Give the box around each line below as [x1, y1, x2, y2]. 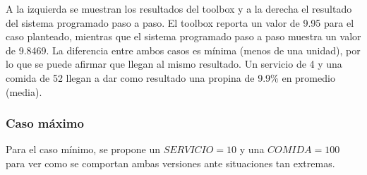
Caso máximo [6, 114, 84, 132]
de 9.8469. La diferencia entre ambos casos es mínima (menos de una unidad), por [6, 42, 361, 57]
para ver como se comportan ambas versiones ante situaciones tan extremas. [6, 155, 335, 170]
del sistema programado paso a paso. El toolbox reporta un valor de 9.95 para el [6, 15, 354, 30]
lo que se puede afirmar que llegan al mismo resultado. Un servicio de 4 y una [6, 56, 342, 71]
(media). [6, 84, 42, 99]
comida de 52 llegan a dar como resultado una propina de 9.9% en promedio [6, 70, 335, 85]
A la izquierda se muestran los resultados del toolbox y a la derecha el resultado [6, 1, 352, 16]
